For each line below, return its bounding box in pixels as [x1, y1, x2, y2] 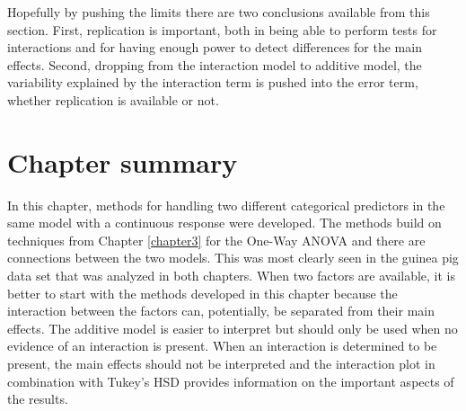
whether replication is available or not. [7, 90, 219, 109]
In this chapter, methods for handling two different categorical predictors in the [7, 195, 445, 214]
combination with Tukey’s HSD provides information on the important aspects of [7, 371, 454, 390]
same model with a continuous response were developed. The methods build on [7, 213, 442, 232]
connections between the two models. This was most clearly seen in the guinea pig [7, 248, 459, 267]
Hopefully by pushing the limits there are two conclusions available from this [7, 3, 430, 21]
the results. [7, 389, 68, 408]
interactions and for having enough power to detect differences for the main [7, 38, 422, 57]
